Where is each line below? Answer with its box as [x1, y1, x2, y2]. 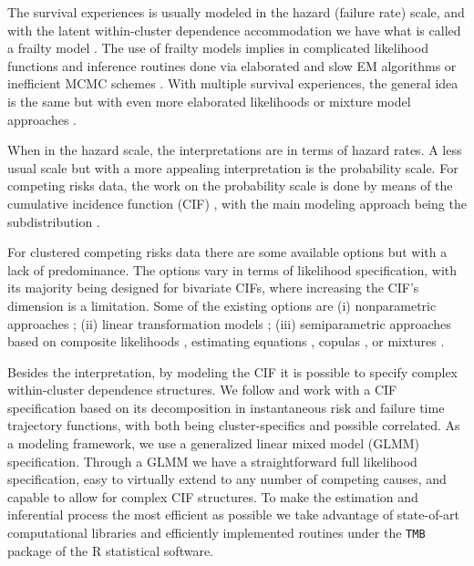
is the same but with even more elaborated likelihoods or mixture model [7, 91, 411, 110]
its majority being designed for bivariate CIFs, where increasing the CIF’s [7, 278, 419, 297]
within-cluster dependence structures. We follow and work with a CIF [7, 380, 397, 399]
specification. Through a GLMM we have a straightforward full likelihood [7, 451, 417, 470]
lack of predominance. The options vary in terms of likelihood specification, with [7, 260, 458, 279]
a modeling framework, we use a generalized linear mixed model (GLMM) [7, 434, 420, 453]
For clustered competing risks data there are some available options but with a [7, 242, 448, 262]
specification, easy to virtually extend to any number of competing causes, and [7, 469, 447, 489]
